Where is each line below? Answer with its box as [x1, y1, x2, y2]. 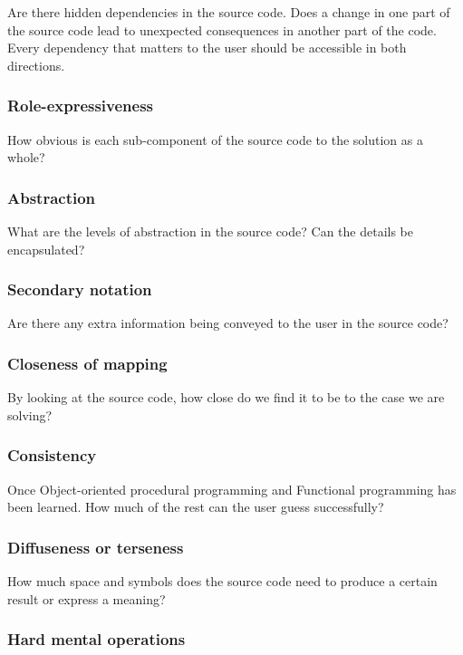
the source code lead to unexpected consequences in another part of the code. [7, 20, 437, 39]
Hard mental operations [7, 628, 186, 650]
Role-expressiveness [7, 94, 154, 117]
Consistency [7, 444, 97, 467]
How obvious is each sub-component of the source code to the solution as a [7, 130, 423, 149]
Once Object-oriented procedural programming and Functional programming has [7, 479, 457, 498]
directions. [7, 55, 65, 74]
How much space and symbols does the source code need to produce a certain [7, 572, 438, 591]
